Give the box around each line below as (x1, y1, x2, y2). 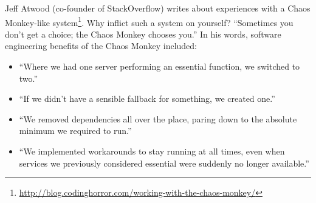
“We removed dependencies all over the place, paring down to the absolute (19, 112, 297, 125)
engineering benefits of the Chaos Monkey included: (5, 39, 197, 52)
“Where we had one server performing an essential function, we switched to (19, 60, 300, 73)
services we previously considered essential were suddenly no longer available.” (19, 156, 309, 169)
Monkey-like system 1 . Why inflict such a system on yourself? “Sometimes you (5, 14, 294, 28)
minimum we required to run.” (19, 124, 132, 137)
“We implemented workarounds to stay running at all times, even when (19, 145, 285, 157)
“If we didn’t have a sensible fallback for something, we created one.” (19, 92, 275, 105)
